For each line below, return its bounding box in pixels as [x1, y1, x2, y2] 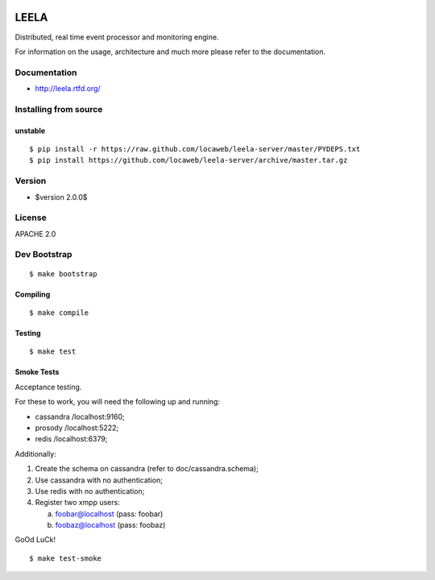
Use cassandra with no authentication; [35, 475, 163, 485]
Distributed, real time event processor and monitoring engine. [14, 32, 219, 42]
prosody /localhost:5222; [35, 423, 119, 433]
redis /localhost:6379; [35, 434, 108, 444]
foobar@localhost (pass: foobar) [55, 508, 164, 519]
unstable [14, 126, 46, 135]
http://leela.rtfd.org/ [35, 84, 101, 93]
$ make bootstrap [29, 269, 97, 278]
